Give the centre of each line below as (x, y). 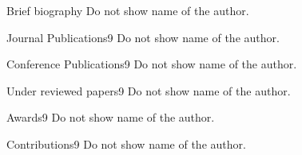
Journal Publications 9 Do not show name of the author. (143, 37)
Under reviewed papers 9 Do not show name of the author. (149, 90)
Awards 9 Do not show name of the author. (111, 117)
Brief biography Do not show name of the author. (128, 10)
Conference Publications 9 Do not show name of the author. (152, 64)
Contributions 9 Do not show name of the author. (126, 143)
